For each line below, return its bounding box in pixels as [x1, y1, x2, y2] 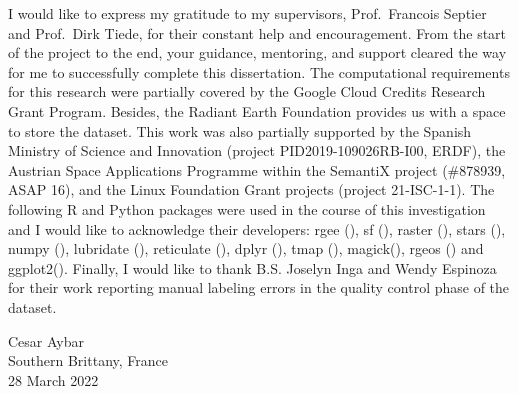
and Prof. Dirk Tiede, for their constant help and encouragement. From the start [8, 22, 507, 43]
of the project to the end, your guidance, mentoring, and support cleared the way [8, 42, 507, 63]
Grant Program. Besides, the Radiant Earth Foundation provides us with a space [8, 100, 506, 121]
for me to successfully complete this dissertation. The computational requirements [8, 61, 510, 82]
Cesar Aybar [8, 330, 84, 351]
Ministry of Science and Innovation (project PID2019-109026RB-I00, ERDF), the [8, 140, 506, 161]
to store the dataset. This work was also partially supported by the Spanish [8, 120, 472, 141]
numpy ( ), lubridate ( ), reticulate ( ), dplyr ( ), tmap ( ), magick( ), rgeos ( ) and [8, 238, 484, 259]
